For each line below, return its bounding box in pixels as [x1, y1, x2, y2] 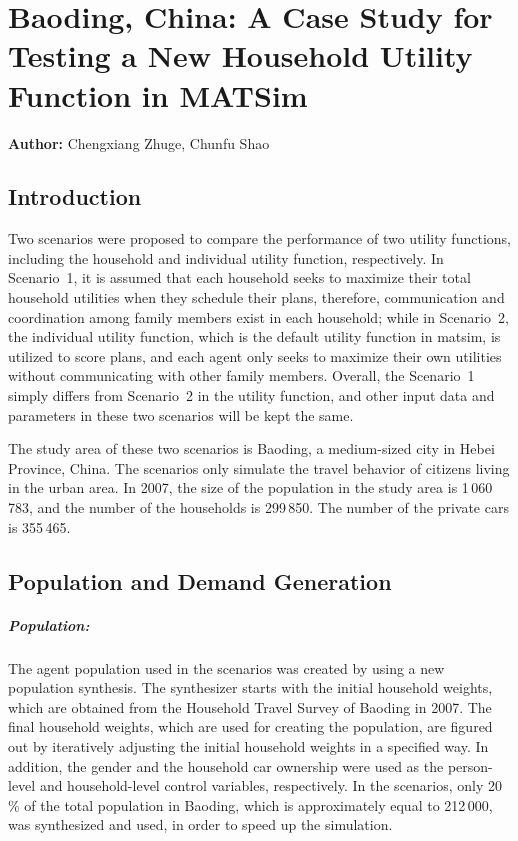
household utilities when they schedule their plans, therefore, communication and [8, 287, 505, 308]
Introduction [8, 181, 142, 212]
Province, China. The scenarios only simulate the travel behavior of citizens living [8, 457, 510, 478]
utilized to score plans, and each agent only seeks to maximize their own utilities [8, 345, 502, 366]
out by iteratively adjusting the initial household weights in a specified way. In [8, 735, 489, 756]
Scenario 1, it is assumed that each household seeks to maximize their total [8, 267, 471, 288]
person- [447, 755, 493, 776]
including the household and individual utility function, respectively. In [8, 247, 444, 268]
